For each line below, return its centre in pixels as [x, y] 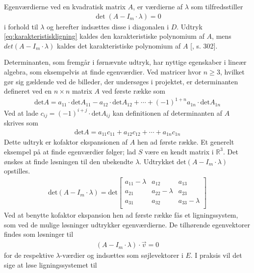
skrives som [21, 123]
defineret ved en [28, 91]
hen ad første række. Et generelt [186, 142]
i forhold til [21, 26]
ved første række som [133, 91]
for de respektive [29, 255]
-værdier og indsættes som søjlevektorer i [122, 255]
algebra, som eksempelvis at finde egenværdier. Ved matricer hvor [103, 72]
